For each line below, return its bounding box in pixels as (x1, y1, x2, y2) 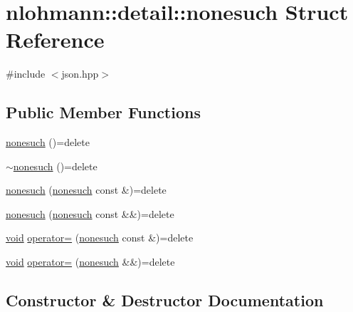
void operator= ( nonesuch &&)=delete (6, 254, 175, 269)
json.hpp (61, 66, 99, 81)
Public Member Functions (6, 101, 201, 123)
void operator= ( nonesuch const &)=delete (6, 230, 194, 245)
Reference (6, 25, 105, 54)
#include (6, 66, 46, 81)
